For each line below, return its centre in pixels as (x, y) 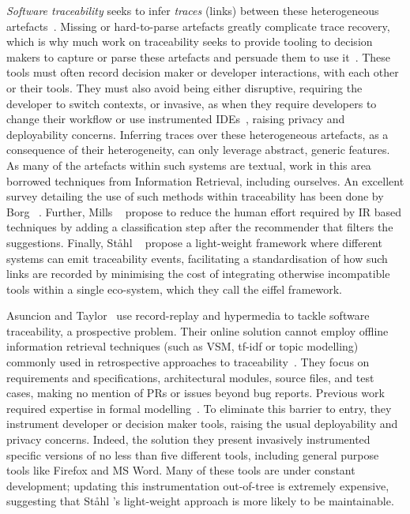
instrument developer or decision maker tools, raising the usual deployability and (202, 424)
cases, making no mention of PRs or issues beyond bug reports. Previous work (196, 393)
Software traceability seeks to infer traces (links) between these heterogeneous (193, 10)
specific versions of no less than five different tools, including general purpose (193, 454)
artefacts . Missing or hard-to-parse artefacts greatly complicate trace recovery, (198, 26)
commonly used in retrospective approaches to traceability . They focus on (188, 362)
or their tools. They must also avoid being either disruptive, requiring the (184, 87)
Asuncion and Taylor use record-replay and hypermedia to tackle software (188, 315)
